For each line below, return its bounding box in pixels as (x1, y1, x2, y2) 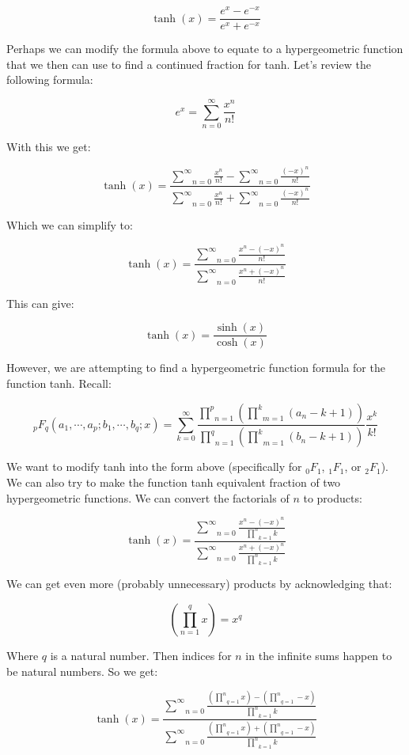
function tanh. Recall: (6, 374, 112, 391)
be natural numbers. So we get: (6, 662, 158, 679)
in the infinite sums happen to (245, 647, 392, 664)
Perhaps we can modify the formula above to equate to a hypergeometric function (6, 40, 403, 57)
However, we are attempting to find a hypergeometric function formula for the (6, 359, 385, 376)
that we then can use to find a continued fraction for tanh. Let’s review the (6, 55, 371, 72)
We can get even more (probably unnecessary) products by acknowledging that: (6, 575, 392, 592)
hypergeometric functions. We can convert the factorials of (6, 489, 290, 506)
